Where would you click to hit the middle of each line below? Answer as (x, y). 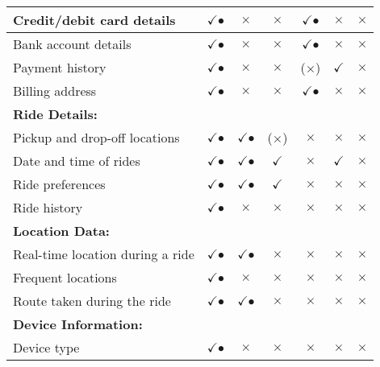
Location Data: (61, 231)
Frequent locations (65, 277)
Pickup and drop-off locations (96, 137)
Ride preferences (59, 184)
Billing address (55, 91)
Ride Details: (55, 114)
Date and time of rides (77, 161)
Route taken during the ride (92, 301)
